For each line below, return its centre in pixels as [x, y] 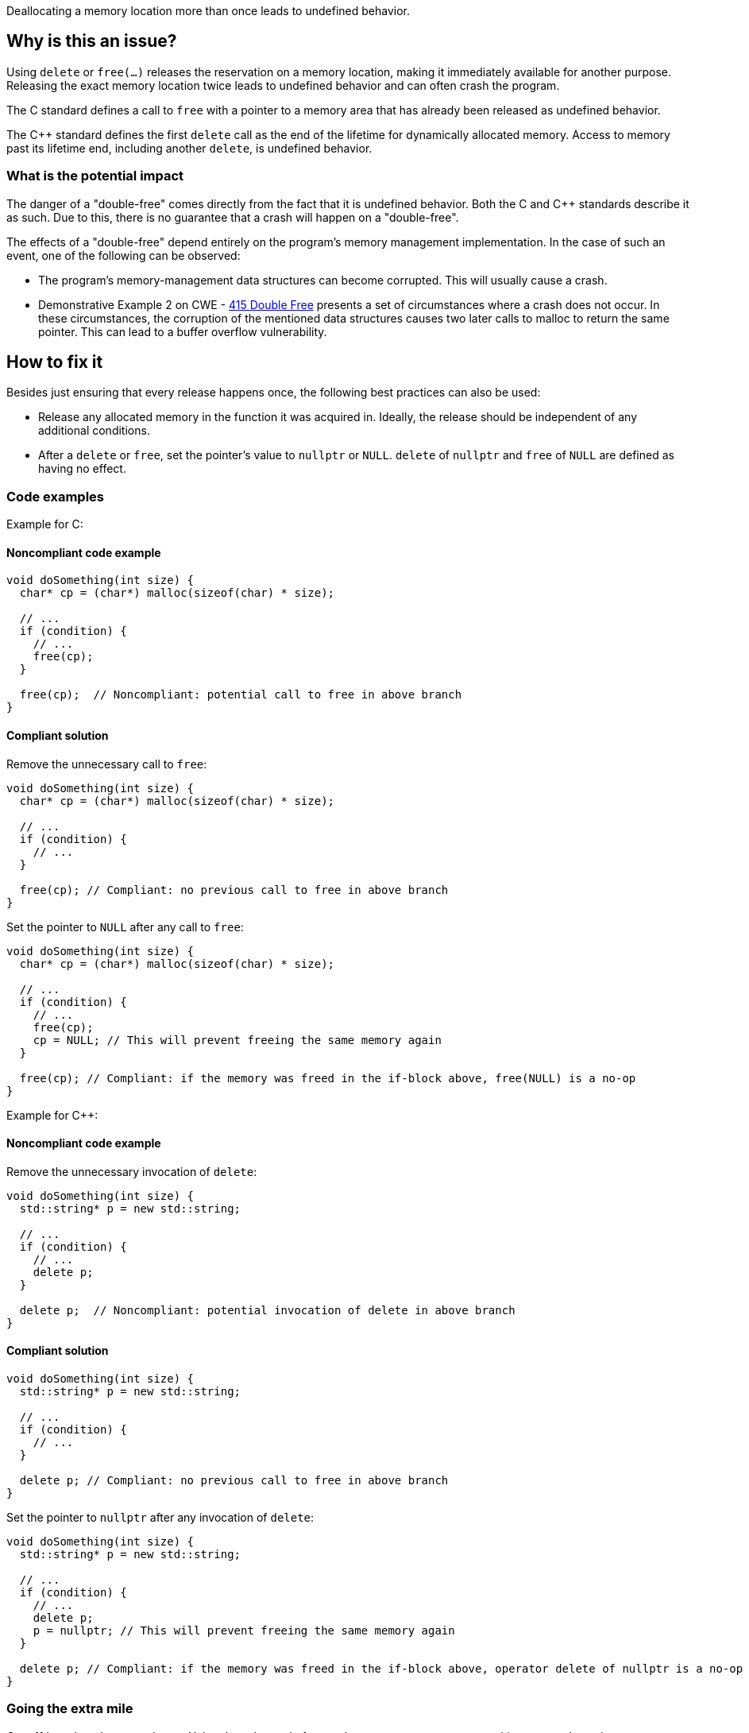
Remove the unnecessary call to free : [107, 764]
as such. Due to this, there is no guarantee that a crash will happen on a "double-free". [233, 217]
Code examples [56, 496]
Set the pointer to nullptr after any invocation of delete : [160, 1518]
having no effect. [82, 469]
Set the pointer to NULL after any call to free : [125, 926]
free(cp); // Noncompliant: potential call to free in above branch [241, 695]
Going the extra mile [70, 1709]
